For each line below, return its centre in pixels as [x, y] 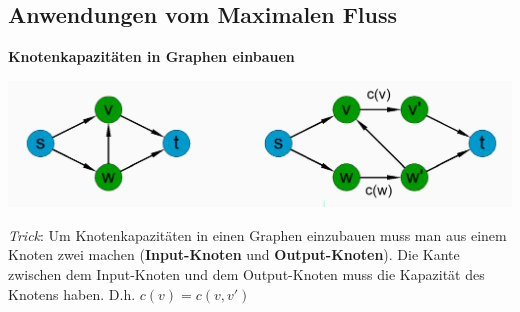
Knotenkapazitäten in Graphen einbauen [151, 56]
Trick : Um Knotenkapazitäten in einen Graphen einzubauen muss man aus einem [257, 234]
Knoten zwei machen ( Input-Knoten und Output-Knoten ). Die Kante [234, 254]
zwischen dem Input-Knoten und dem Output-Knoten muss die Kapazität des [246, 274]
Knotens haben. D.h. [72, 293]
